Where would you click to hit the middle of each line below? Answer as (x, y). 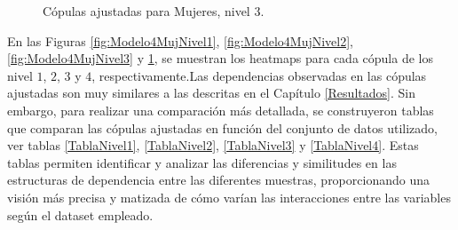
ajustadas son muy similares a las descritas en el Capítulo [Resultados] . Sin (211, 93)
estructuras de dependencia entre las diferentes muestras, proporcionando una (218, 180)
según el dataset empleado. (80, 214)
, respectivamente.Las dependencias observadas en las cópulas (259, 75)
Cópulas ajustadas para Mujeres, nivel (146, 11)
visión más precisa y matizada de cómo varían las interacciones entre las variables (229, 197)
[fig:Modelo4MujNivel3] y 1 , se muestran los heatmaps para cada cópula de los (220, 58)
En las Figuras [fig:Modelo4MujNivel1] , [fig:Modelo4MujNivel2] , (181, 40)
